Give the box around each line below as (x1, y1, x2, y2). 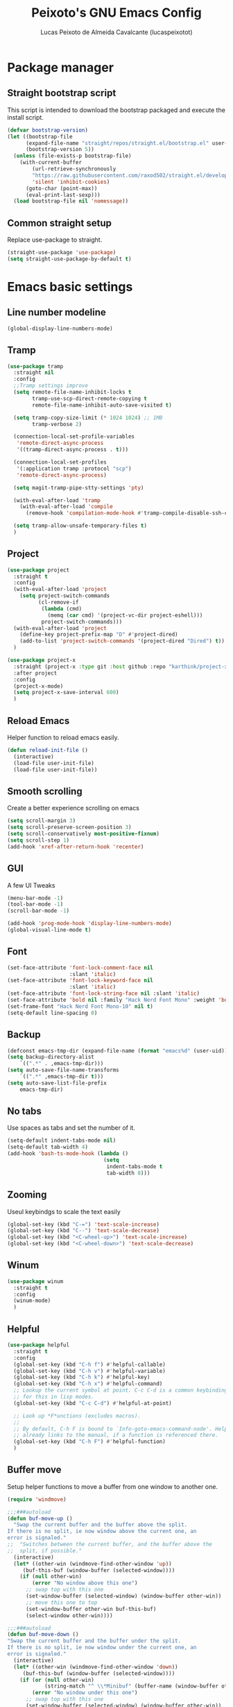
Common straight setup (7, 217, 112, 229)
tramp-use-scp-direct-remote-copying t (32, 395, 148, 402)
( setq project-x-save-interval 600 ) (13, 689, 119, 696)
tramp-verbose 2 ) (32, 420, 82, 427)
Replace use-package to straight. (7, 235, 103, 244)
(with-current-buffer (19, 159, 82, 166)
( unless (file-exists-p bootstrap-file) (13, 152, 132, 159)
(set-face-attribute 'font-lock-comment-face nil (7, 964, 154, 971)
